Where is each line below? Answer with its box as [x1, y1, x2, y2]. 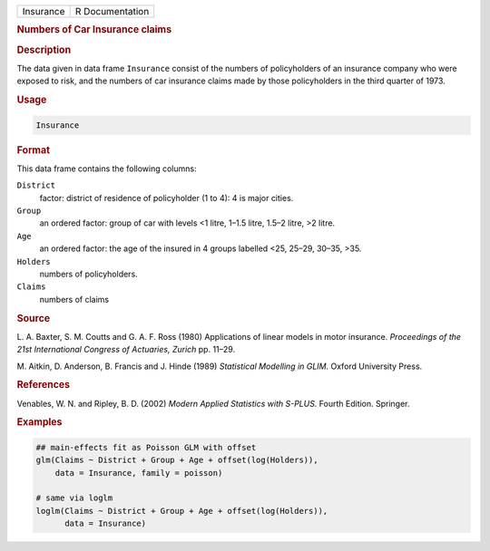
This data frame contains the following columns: [16, 163, 197, 174]
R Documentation [74, 5, 150, 17]
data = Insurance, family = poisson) [54, 468, 223, 478]
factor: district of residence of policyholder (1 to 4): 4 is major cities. [39, 192, 294, 203]
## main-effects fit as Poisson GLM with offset [35, 442, 257, 452]
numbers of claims [39, 294, 109, 304]
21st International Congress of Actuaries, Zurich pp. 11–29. [16, 344, 236, 355]
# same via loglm [35, 493, 113, 503]
